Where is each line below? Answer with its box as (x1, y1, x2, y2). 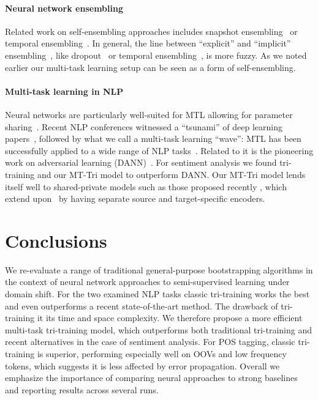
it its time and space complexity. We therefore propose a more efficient (37, 311, 303, 324)
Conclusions (5, 228, 107, 253)
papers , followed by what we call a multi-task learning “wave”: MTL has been (5, 132, 301, 145)
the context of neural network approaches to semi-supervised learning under (5, 275, 290, 288)
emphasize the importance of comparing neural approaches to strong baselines (5, 371, 298, 384)
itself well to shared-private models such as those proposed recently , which (5, 180, 287, 193)
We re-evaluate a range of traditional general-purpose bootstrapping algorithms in (5, 263, 313, 276)
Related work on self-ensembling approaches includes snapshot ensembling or (5, 24, 298, 37)
